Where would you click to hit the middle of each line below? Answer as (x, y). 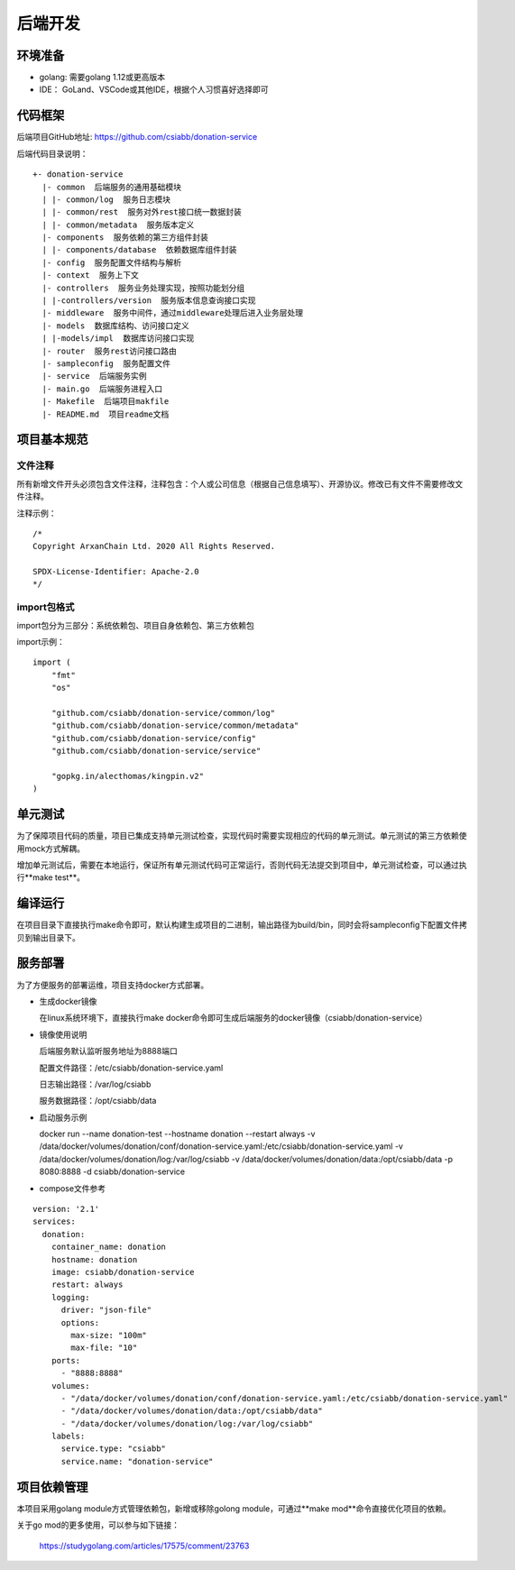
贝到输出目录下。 (48, 937)
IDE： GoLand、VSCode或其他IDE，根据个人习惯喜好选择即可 (154, 89)
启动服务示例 (63, 1117)
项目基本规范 (52, 440)
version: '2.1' (66, 1209)
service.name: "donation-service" (137, 1461)
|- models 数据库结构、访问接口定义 (115, 326)
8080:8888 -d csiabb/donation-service (112, 1171)
